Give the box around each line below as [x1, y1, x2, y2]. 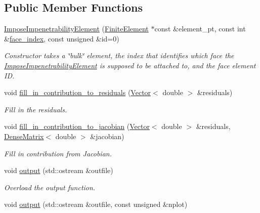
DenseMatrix [4, 131, 44, 141]
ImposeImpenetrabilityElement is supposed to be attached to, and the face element [4, 60, 256, 70]
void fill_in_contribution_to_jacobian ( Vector [4, 121, 150, 132]
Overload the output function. [4, 182, 96, 192]
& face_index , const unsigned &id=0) [4, 33, 119, 44]
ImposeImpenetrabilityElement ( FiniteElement [4, 23, 149, 34]
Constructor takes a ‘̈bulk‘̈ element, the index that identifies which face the [4, 50, 234, 61]
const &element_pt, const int [154, 23, 246, 34]
